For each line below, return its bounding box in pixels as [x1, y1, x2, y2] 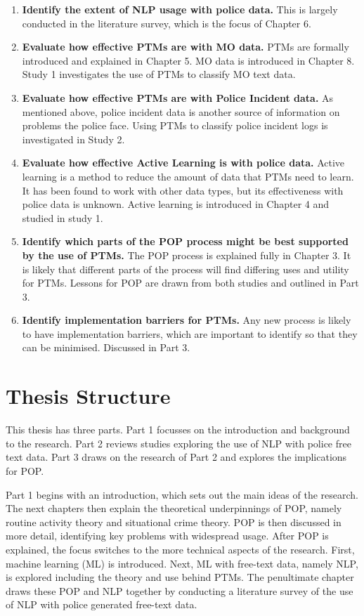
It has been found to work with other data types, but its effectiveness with [22, 183, 344, 197]
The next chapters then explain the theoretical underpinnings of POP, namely [6, 501, 342, 516]
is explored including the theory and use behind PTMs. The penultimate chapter [6, 570, 354, 584]
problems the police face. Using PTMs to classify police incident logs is [22, 118, 328, 133]
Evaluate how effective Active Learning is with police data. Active [22, 155, 345, 170]
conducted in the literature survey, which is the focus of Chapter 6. [22, 15, 311, 30]
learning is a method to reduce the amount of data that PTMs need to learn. [22, 169, 354, 183]
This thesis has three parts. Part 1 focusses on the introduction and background [6, 422, 350, 437]
